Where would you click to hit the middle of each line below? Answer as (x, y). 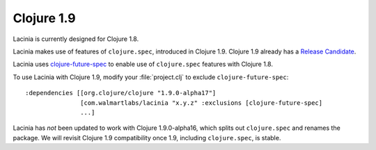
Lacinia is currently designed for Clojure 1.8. (76, 39)
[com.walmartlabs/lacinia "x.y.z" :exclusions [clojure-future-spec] (202, 103)
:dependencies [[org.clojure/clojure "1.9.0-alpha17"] (121, 93)
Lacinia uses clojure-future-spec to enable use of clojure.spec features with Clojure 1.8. (143, 64)
